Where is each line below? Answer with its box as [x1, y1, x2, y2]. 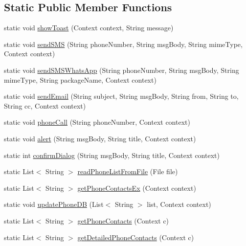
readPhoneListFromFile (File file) [77, 166, 178, 177]
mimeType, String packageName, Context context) [4, 74, 157, 85]
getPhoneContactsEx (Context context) [77, 182, 196, 193]
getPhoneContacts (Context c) [77, 215, 169, 225]
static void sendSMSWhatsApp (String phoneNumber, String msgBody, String [4, 65, 239, 75]
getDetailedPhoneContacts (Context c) [77, 232, 194, 242]
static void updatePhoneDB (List [4, 199, 104, 209]
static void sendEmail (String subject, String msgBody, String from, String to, [4, 91, 239, 101]
